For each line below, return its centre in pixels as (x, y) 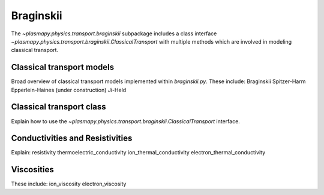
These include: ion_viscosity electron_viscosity (69, 184)
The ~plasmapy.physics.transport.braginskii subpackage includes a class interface (114, 33)
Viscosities (32, 170)
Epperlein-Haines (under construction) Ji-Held (69, 90)
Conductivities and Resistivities (72, 138)
